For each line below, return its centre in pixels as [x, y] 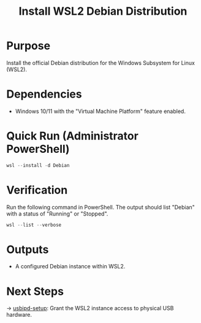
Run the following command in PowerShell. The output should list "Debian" [100, 207]
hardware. [19, 315]
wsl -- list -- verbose [34, 225]
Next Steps [35, 291]
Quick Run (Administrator [73, 136]
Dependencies [44, 94]
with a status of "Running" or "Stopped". [57, 214]
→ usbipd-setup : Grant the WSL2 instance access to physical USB [90, 308]
